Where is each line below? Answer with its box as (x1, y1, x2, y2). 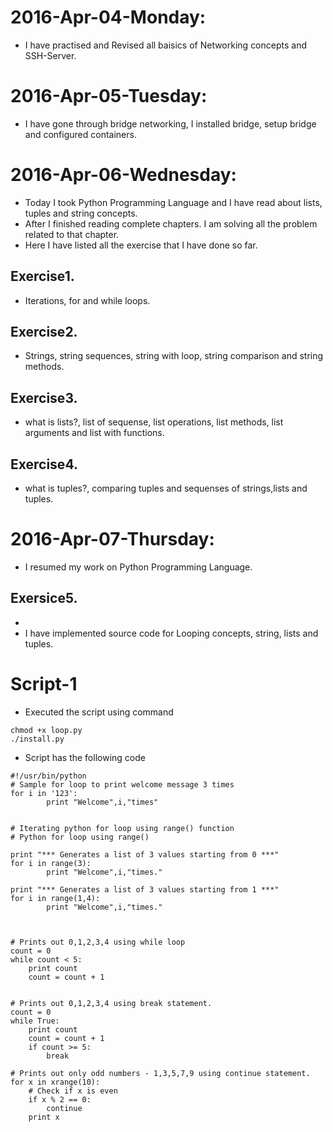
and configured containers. (24, 128, 137, 140)
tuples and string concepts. (24, 207, 138, 219)
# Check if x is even (28, 1086, 118, 1096)
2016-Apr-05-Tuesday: (10, 85, 208, 108)
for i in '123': (10, 788, 78, 798)
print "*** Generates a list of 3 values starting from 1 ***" (10, 884, 280, 895)
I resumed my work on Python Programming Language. (24, 561, 253, 573)
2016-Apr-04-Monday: (10, 6, 207, 29)
